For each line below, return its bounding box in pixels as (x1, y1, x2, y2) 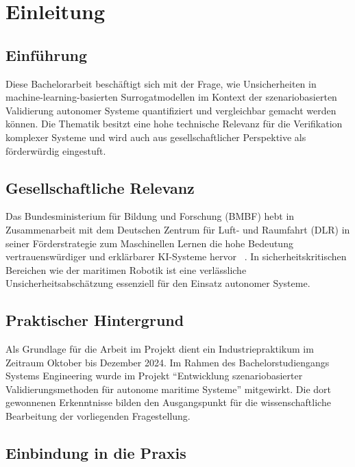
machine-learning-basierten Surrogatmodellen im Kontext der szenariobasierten (5, 90, 337, 104)
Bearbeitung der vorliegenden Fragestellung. (5, 409, 191, 423)
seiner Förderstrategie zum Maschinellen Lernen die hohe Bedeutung (5, 236, 293, 250)
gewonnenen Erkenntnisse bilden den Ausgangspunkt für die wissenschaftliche (5, 395, 331, 409)
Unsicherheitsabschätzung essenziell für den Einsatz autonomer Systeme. (5, 276, 310, 290)
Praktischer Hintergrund (5, 310, 184, 331)
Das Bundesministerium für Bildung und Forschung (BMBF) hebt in (5, 209, 295, 223)
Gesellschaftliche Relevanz (5, 177, 195, 198)
